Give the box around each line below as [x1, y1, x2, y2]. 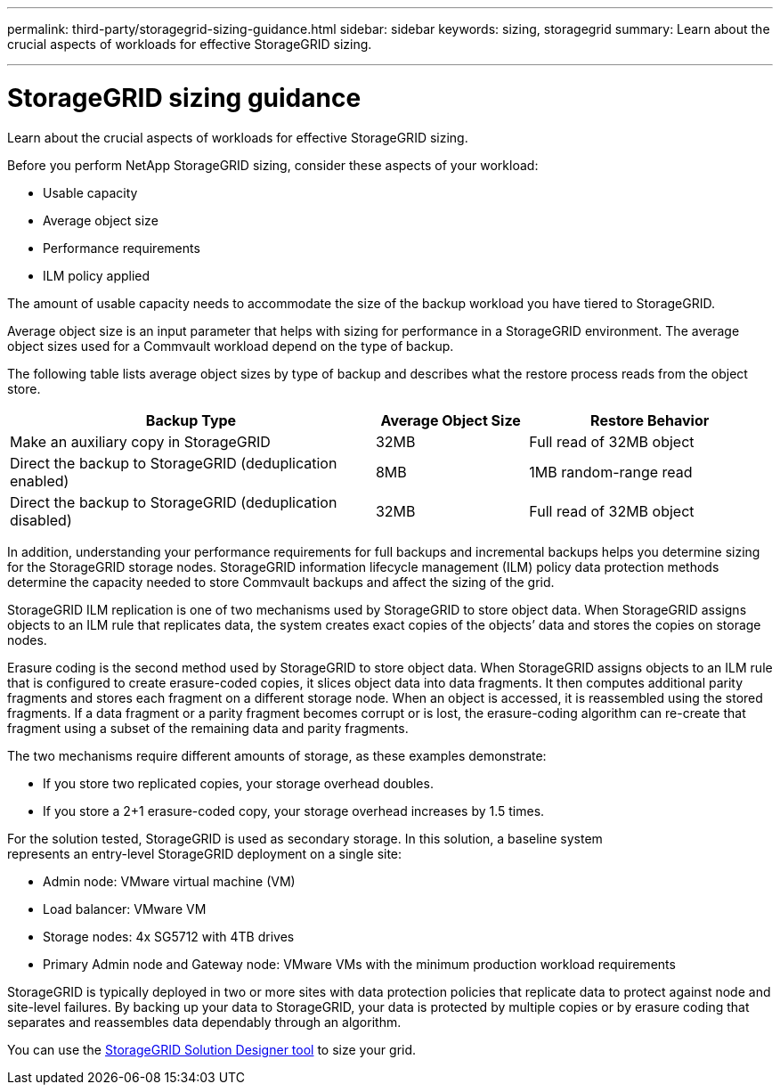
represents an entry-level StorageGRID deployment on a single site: [7, 845, 402, 861]
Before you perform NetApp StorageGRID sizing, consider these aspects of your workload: [7, 157, 539, 173]
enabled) [10, 471, 69, 490]
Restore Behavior [590, 411, 710, 429]
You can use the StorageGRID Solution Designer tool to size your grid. [7, 1041, 417, 1057]
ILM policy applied [43, 267, 150, 283]
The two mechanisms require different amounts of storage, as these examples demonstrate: [7, 747, 547, 763]
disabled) [10, 510, 72, 529]
